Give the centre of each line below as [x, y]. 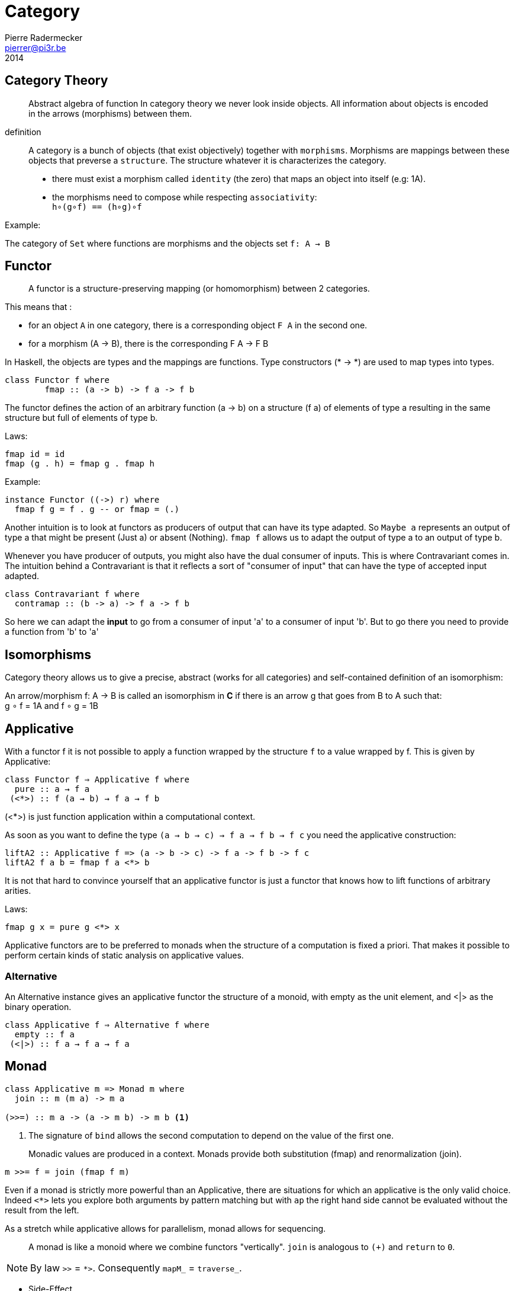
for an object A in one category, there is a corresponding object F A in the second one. [198, 325]
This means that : [38, 307]
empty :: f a [45, 1034]
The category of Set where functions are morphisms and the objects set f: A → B [168, 243]
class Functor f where [57, 380]
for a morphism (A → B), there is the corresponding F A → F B [149, 344]
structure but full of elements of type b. [81, 418]
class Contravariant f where [72, 594]
